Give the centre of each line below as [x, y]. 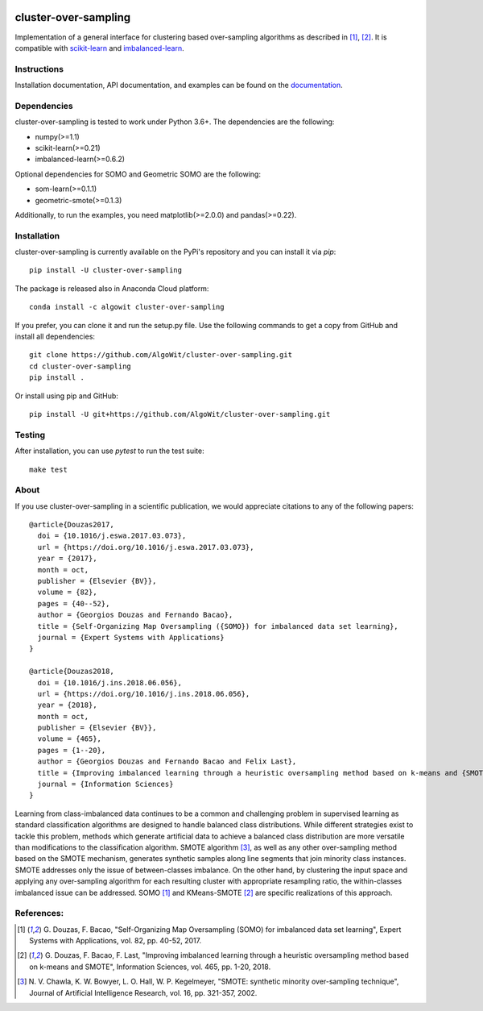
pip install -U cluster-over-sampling [106, 270]
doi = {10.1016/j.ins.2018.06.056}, [110, 682]
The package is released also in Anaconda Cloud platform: [112, 288]
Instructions [39, 69]
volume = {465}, [70, 739]
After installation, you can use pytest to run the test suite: [109, 451]
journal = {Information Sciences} [105, 784]
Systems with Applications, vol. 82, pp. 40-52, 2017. [115, 941]
